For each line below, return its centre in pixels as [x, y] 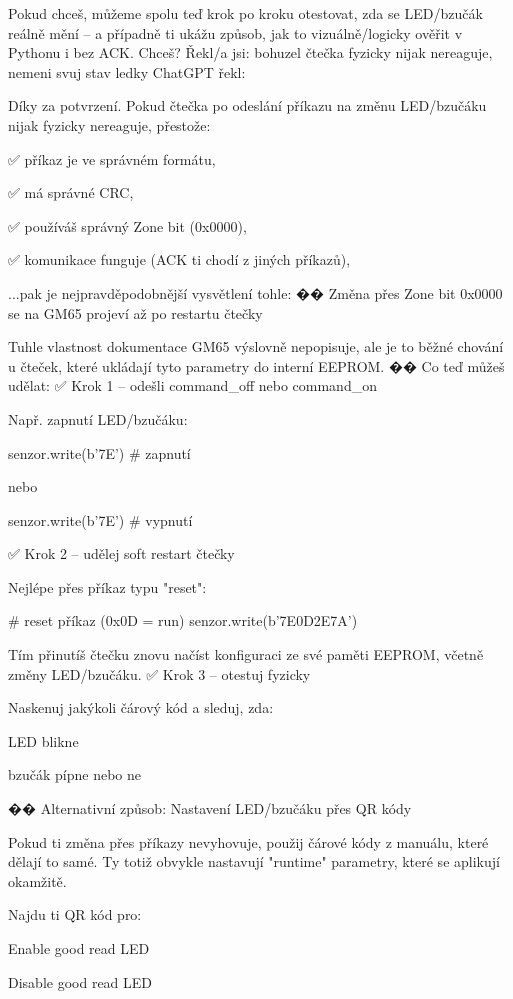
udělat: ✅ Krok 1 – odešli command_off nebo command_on [192, 385]
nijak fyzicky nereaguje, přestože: [109, 124]
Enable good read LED [79, 948]
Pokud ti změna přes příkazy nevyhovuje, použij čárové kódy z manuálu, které [248, 841]
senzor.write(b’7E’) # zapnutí [99, 452]
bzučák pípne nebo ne [75, 774]
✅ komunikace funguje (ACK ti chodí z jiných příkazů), [179, 259]
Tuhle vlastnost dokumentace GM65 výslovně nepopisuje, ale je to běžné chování [256, 346]
